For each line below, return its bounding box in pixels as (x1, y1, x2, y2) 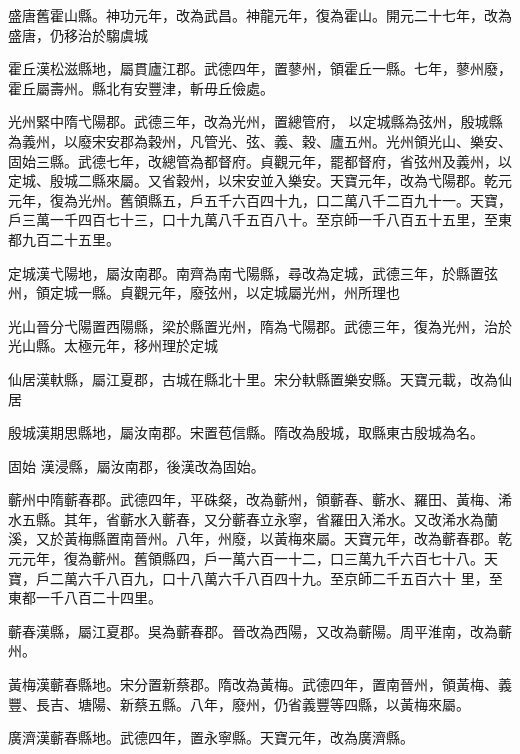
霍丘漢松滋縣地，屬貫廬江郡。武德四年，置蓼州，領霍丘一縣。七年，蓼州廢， (8, 58, 512, 79)
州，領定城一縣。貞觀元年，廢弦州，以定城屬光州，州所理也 (8, 282, 400, 303)
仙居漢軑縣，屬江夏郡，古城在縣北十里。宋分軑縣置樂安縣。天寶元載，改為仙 (8, 368, 512, 389)
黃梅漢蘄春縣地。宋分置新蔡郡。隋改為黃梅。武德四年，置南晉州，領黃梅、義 (8, 674, 512, 695)
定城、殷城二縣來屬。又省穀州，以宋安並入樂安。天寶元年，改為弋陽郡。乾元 (8, 170, 512, 191)
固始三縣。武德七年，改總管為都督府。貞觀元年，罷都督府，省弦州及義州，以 (8, 150, 512, 171)
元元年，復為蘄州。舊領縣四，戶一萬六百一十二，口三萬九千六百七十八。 (8, 548, 484, 569)
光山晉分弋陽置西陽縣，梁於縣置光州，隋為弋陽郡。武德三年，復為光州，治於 (8, 315, 512, 336)
